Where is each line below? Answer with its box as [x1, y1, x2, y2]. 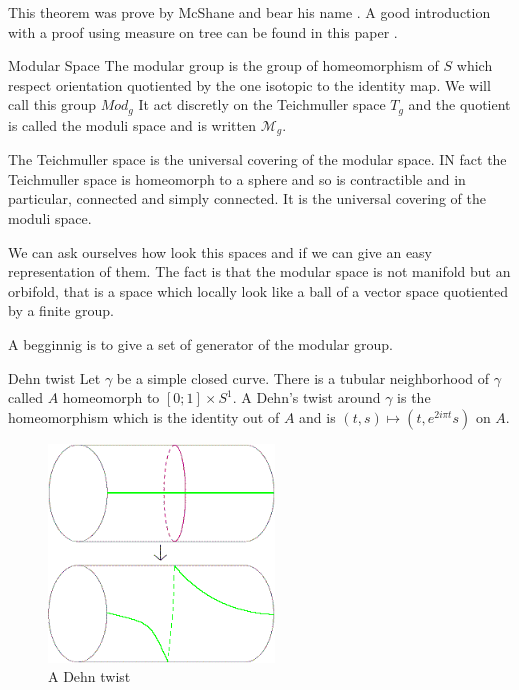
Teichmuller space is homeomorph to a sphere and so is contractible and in [8, 168, 466, 189]
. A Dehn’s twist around [232, 387, 381, 408]
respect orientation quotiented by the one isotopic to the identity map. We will [8, 74, 491, 95]
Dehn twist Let [8, 367, 101, 388]
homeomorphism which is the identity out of [8, 406, 280, 427]
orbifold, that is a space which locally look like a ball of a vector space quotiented [8, 280, 509, 301]
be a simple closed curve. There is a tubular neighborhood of [116, 367, 490, 388]
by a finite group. [8, 300, 114, 321]
